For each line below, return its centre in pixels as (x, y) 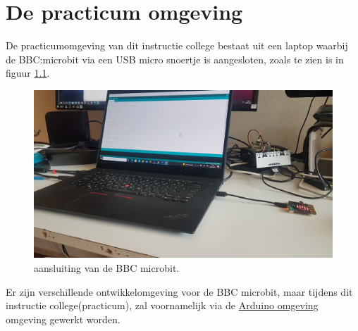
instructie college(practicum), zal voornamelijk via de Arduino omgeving (162, 305)
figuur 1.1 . (28, 73)
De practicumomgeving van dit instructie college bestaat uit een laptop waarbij (177, 45)
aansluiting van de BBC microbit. (107, 268)
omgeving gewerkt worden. (63, 319)
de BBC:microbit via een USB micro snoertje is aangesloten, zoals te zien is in (175, 59)
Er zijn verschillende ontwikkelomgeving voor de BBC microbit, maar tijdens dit (179, 291)
